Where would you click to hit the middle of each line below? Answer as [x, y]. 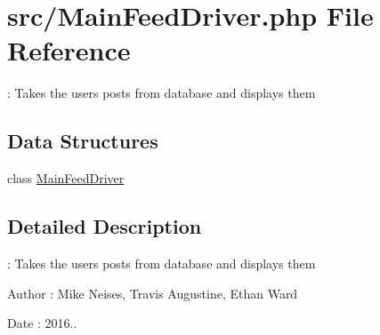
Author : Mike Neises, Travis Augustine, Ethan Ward [153, 293]
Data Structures [83, 141]
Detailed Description [105, 226]
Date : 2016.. [42, 323]
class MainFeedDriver [66, 178]
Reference [69, 50]
